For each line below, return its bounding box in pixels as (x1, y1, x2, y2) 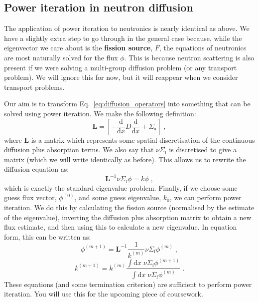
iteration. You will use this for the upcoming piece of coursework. (4, 289, 203, 299)
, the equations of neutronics (159, 42, 247, 53)
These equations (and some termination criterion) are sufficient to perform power (4, 279, 252, 289)
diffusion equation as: (4, 164, 69, 174)
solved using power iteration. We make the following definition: (4, 108, 196, 118)
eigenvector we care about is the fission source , (4, 42, 153, 53)
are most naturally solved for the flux (4, 52, 118, 62)
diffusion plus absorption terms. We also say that (4, 144, 154, 155)
